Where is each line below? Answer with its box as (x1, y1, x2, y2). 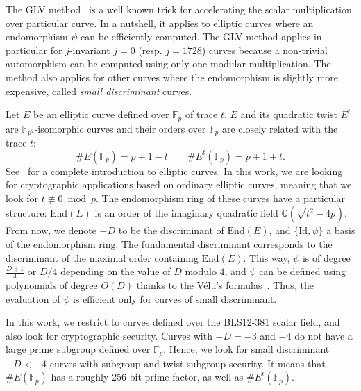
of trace (185, 107, 218, 122)
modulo (185, 264, 217, 278)
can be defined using (259, 264, 346, 278)
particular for (6, 42, 62, 57)
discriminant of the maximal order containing (6, 250, 199, 265)
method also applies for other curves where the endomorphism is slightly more (6, 69, 339, 84)
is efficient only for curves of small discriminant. (73, 291, 277, 306)
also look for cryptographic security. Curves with (6, 328, 212, 342)
